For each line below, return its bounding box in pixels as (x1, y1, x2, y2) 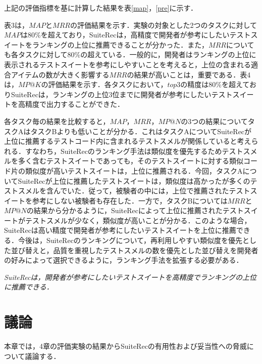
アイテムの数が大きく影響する (11, 69, 110, 79)
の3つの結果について (181, 115, 248, 126)
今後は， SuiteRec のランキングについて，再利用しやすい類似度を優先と (18, 235, 249, 246)
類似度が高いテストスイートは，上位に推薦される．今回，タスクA (25, 165, 243, 176)
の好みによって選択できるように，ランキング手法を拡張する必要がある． (4, 255, 243, 265)
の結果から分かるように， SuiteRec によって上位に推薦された (26, 205, 223, 216)
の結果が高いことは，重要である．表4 (127, 69, 251, 79)
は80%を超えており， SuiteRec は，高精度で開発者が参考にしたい (21, 29, 230, 40)
